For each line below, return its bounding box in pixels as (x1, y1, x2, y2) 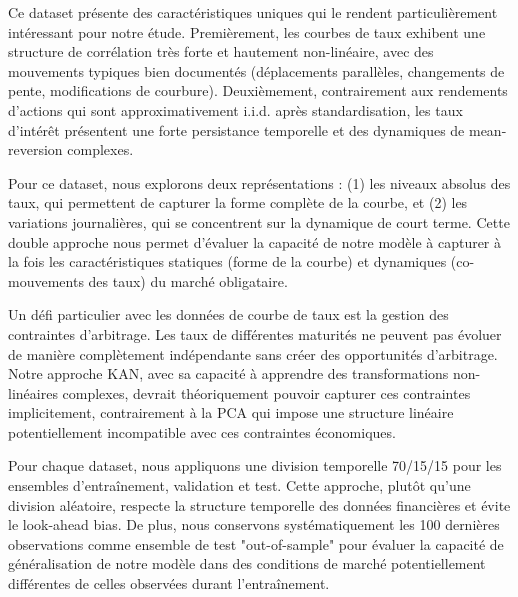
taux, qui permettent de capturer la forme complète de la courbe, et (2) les (8, 192, 468, 213)
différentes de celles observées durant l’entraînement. (8, 573, 330, 594)
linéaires (8, 382, 58, 403)
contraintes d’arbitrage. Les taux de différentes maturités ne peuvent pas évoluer (8, 323, 502, 344)
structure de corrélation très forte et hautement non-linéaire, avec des (8, 41, 434, 62)
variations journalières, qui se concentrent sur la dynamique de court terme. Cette (8, 211, 510, 232)
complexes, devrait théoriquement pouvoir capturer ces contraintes (62, 382, 471, 403)
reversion (8, 139, 63, 160)
